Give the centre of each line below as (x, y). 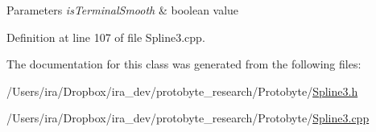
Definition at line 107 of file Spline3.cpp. (106, 37)
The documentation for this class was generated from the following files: (184, 64)
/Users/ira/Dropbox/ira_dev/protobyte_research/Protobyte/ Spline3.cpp (188, 118)
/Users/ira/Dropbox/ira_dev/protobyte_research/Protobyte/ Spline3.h (182, 91)
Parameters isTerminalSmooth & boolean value (123, 10)
